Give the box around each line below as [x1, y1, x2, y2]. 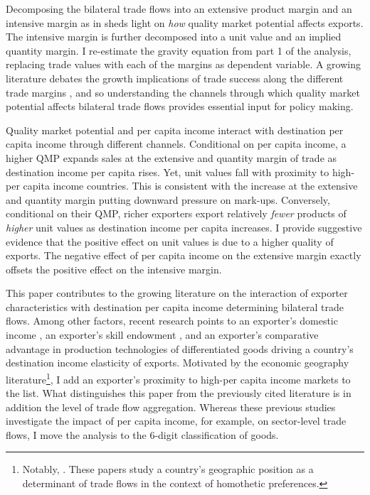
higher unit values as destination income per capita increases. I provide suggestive [6, 219, 362, 234]
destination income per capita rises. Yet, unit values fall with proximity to [6, 164, 329, 179]
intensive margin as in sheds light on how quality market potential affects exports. [6, 15, 364, 30]
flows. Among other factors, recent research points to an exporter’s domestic [6, 313, 338, 328]
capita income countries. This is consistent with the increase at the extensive [23, 178, 358, 193]
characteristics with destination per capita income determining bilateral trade [6, 299, 344, 314]
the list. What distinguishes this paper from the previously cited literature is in [6, 386, 351, 401]
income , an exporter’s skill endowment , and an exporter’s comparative [6, 327, 319, 342]
